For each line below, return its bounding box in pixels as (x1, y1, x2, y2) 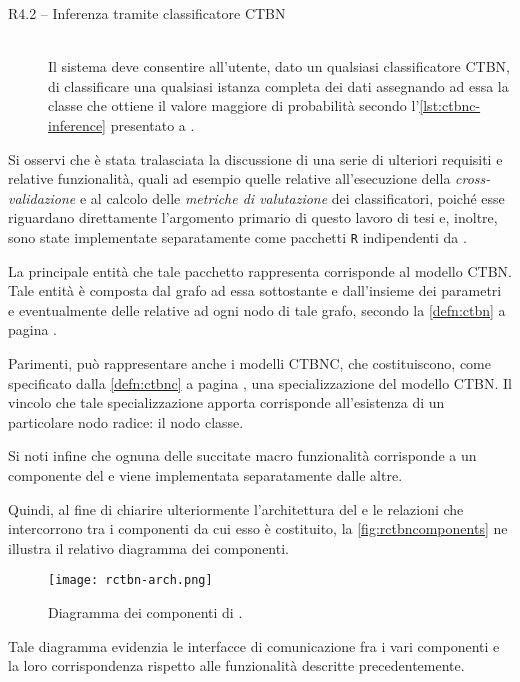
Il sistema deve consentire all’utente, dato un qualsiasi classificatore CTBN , (48, 56, 511, 77)
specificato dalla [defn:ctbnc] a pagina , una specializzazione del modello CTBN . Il (8, 372, 512, 393)
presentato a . (110, 114, 195, 135)
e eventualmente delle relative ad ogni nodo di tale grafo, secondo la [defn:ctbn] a (8, 299, 506, 320)
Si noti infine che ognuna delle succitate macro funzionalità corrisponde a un (8, 445, 477, 466)
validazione (8, 187, 76, 208)
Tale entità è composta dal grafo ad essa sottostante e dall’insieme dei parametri (8, 280, 502, 301)
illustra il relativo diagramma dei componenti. (8, 537, 289, 558)
